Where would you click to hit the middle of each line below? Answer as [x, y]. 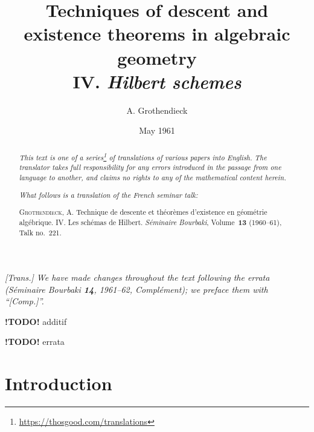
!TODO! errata [35, 342]
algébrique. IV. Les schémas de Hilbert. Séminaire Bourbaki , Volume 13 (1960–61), [150, 222]
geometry [157, 57]
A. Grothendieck [157, 110]
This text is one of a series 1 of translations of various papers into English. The [143, 156]
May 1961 [157, 130]
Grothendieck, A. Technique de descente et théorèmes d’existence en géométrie [143, 212]
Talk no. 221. [40, 233]
